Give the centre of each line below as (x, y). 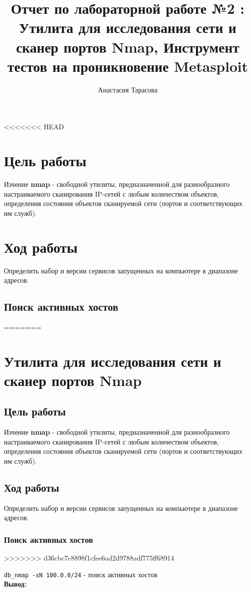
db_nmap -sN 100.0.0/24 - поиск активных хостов (81, 574)
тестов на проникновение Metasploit (128, 66)
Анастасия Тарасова (128, 89)
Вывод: (15, 584)
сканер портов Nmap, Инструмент (128, 46)
